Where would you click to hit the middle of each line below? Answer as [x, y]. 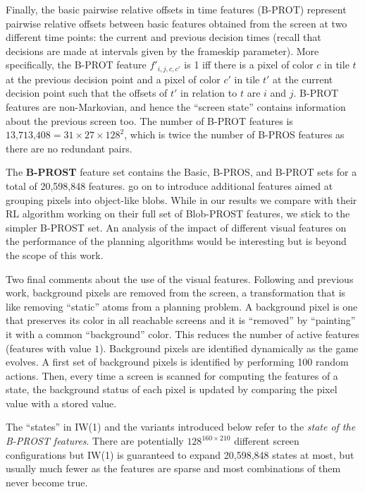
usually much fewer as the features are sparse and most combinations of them [173, 468]
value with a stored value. [61, 403]
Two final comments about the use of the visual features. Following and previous [180, 278]
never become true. [47, 482]
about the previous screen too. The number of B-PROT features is [149, 120]
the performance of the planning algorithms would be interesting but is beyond [176, 241]
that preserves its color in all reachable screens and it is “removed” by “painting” [181, 320]
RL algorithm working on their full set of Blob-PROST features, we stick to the [178, 214]
